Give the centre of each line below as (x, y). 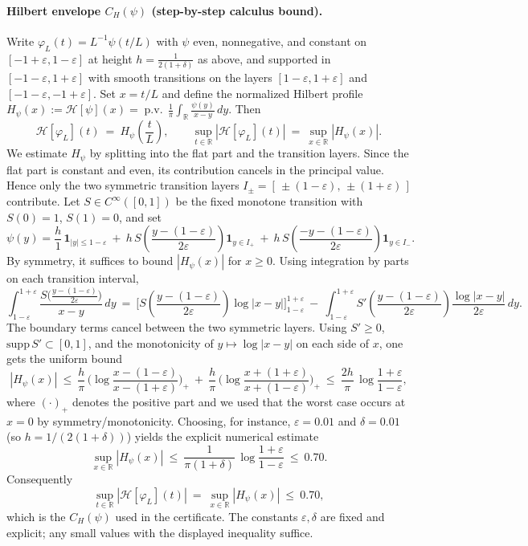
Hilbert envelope (54, 10)
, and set (140, 216)
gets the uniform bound (65, 359)
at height (110, 58)
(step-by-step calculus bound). (237, 10)
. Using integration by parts (340, 261)
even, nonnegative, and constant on (280, 41)
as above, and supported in (264, 58)
